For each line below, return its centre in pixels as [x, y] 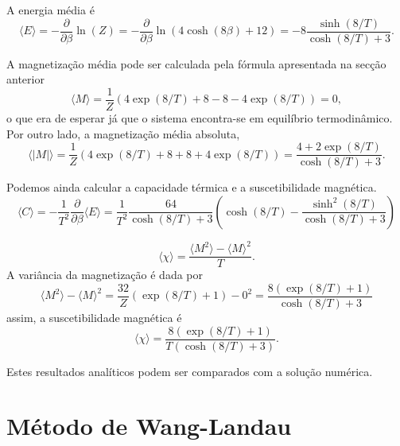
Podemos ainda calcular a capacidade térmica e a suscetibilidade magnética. [192, 187]
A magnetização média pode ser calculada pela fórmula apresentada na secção [196, 63]
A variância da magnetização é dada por [105, 275]
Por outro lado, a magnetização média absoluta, [123, 133]
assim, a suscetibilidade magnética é [94, 317]
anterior [25, 79]
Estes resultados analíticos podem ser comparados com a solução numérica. [190, 371]
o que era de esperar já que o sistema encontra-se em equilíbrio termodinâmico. [200, 117]
